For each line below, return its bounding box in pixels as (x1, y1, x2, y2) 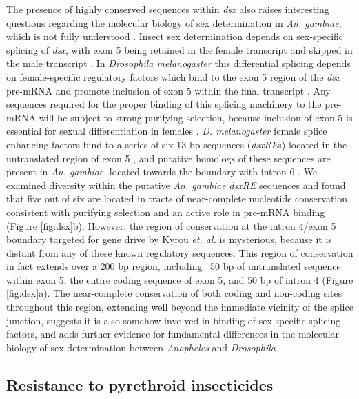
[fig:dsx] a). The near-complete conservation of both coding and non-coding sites (6, 286, 342, 300)
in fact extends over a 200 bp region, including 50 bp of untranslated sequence (6, 259, 341, 273)
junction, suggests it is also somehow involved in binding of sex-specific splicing (6, 313, 341, 327)
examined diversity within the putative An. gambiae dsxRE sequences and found (6, 177, 346, 192)
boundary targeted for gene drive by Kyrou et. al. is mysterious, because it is (6, 232, 332, 246)
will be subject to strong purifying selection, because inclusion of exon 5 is (39, 110, 353, 124)
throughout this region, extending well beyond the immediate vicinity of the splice (6, 300, 353, 314)
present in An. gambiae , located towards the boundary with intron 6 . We (6, 164, 318, 179)
